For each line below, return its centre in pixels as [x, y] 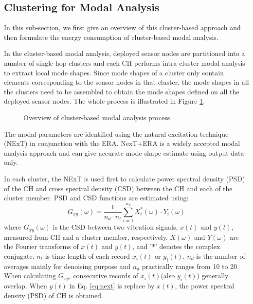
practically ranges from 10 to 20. [190, 266]
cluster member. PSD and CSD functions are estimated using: [96, 198]
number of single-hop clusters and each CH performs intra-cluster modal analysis [125, 63]
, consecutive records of [103, 276]
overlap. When [26, 286]
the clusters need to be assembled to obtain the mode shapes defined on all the [122, 91]
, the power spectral [205, 286]
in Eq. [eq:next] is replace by [112, 286]
